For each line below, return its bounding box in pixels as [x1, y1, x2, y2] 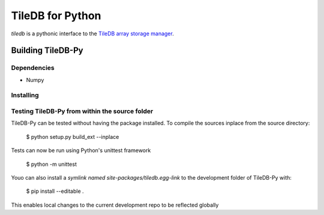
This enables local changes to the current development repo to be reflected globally [11, 201, 219, 208]
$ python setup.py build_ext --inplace [26, 133, 119, 140]
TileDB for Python [11, 9, 101, 22]
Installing [11, 91, 39, 99]
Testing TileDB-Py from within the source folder [11, 107, 154, 116]
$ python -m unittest [26, 161, 77, 168]
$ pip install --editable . [26, 187, 84, 195]
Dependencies [11, 63, 55, 72]
